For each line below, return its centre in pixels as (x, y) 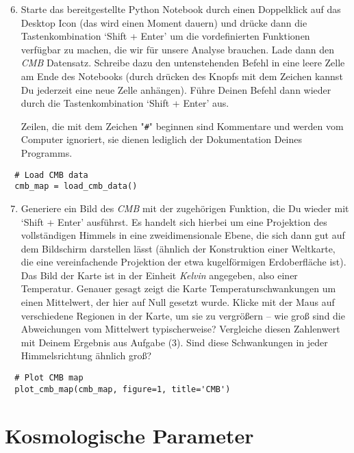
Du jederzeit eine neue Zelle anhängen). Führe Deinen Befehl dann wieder (176, 89)
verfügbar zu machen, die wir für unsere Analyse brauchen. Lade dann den (177, 49)
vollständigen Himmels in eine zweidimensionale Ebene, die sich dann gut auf (183, 235)
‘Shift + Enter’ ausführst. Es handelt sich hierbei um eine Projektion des (174, 221)
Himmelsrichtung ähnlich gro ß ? (86, 355)
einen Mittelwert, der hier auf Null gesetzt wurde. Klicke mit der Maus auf (178, 302)
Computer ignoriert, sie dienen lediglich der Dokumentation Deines (162, 139)
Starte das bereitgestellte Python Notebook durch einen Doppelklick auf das (181, 9)
